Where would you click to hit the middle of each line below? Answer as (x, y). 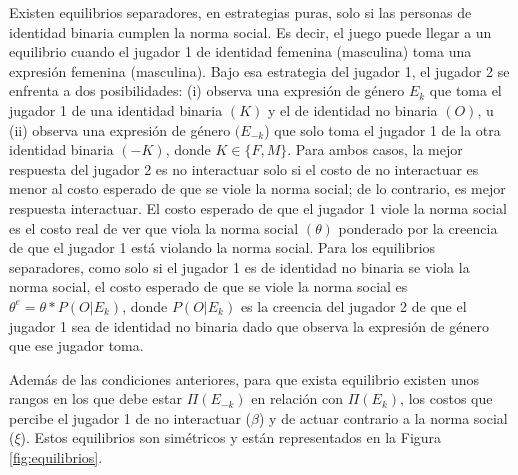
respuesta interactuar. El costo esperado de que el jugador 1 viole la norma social (258, 207)
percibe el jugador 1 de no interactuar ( (130, 417)
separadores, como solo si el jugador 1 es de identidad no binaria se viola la (239, 266)
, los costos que (446, 398)
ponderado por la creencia (418, 227)
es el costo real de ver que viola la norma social (154, 227)
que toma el (465, 90)
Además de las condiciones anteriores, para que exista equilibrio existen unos (244, 378)
